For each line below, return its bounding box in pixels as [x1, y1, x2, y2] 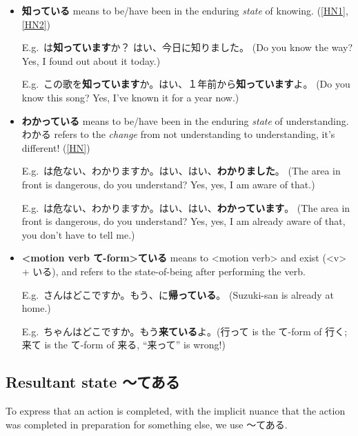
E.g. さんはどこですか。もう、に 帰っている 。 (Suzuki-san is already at [21, 287, 334, 301]
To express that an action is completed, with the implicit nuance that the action [6, 404, 346, 418]
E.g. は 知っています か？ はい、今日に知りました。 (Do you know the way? [21, 40, 352, 54]
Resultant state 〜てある [6, 371, 180, 393]
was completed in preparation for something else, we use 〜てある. [6, 417, 288, 431]
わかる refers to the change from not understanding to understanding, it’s [21, 127, 335, 141]
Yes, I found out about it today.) [21, 53, 161, 68]
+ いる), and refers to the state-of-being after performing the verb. [21, 264, 306, 278]
